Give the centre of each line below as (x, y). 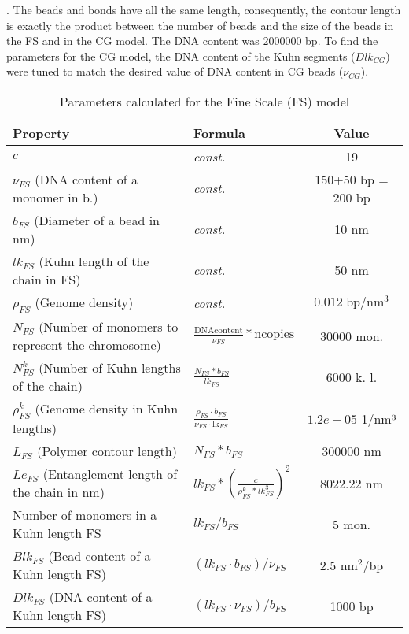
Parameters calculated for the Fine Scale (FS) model (204, 101)
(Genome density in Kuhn (107, 409)
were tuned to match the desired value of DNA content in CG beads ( (175, 71)
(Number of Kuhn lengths (110, 368)
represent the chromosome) (87, 345)
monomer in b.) (55, 197)
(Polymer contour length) (107, 451)
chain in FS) (47, 279)
